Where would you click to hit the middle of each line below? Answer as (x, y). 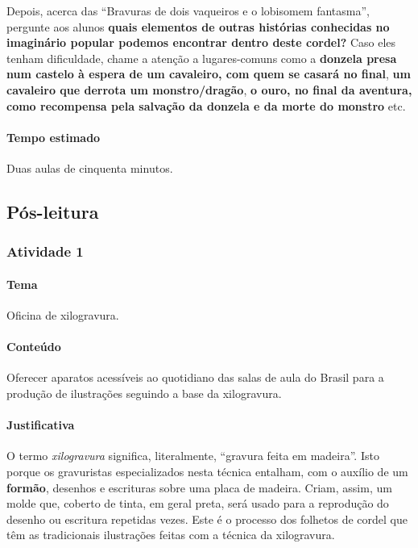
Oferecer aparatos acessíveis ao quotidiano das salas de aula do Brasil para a (195, 377)
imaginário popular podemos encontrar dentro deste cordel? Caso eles (201, 42)
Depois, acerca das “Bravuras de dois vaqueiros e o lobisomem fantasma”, (188, 10)
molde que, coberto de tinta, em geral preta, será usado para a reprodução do (198, 503)
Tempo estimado (54, 137)
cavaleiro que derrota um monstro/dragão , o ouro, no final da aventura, (209, 89)
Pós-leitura (53, 211)
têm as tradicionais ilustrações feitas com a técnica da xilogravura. (171, 535)
